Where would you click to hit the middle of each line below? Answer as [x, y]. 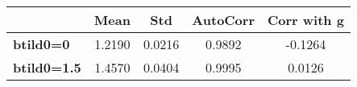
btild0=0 [42, 44]
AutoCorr [223, 20]
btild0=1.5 [47, 67]
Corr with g [306, 20]
